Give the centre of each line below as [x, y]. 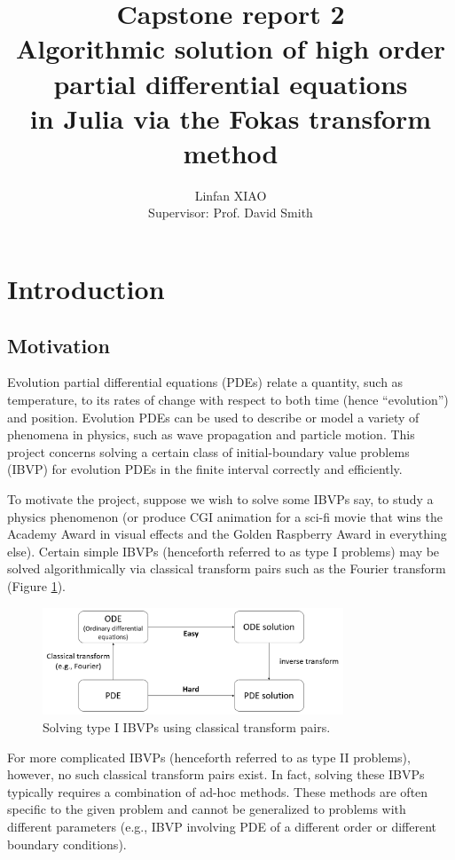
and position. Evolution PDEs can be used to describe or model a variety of [213, 417]
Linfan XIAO [231, 195]
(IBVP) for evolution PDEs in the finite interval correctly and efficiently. [205, 469]
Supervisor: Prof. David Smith [231, 213]
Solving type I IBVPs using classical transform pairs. [187, 727]
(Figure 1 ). [36, 585]
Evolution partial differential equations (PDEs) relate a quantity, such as [205, 382]
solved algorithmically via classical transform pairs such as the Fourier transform [227, 568]
